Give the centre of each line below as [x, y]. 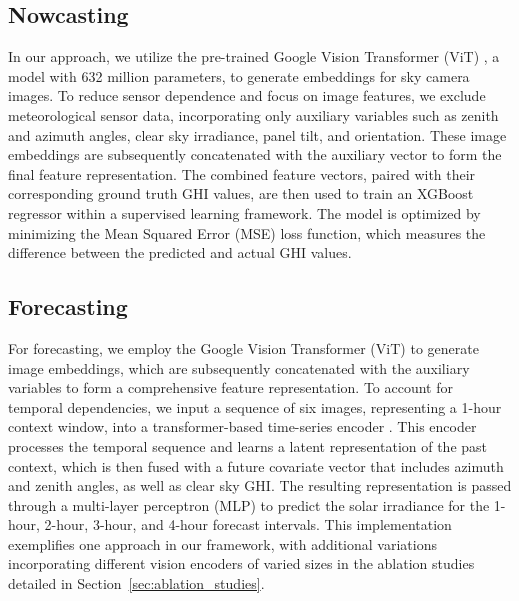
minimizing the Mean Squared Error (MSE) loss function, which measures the [247, 232]
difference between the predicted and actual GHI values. [180, 252]
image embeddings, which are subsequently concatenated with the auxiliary [239, 367]
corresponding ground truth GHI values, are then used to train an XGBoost [241, 193]
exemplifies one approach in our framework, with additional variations [222, 543]
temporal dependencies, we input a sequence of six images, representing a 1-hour [255, 406]
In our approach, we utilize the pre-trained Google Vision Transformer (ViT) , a [254, 56]
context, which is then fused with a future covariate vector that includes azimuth [256, 465]
